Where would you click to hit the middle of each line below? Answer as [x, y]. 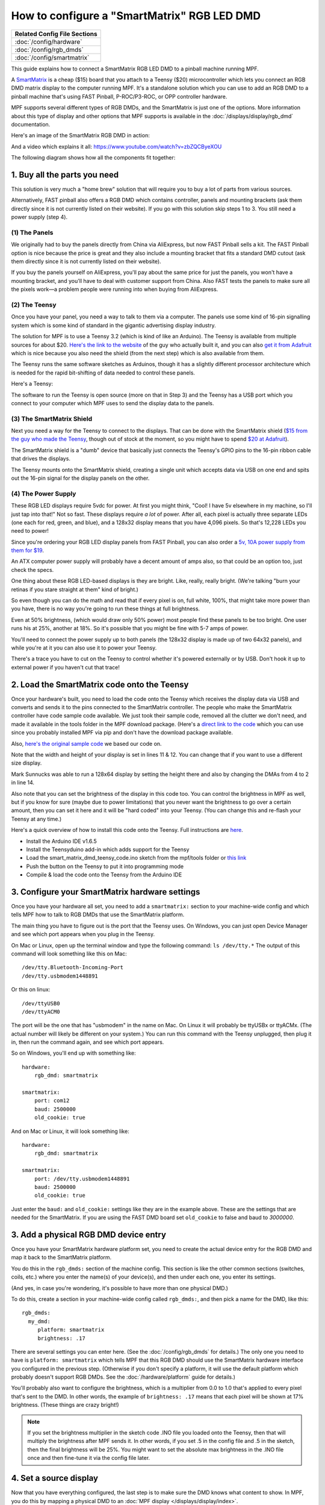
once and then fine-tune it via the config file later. [89, 1458]
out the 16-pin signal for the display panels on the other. [80, 478]
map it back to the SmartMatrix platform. [61, 1258]
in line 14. [23, 783]
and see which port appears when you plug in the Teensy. [83, 934]
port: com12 [52, 1101]
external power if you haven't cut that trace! [65, 667]
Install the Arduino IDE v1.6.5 [61, 841]
